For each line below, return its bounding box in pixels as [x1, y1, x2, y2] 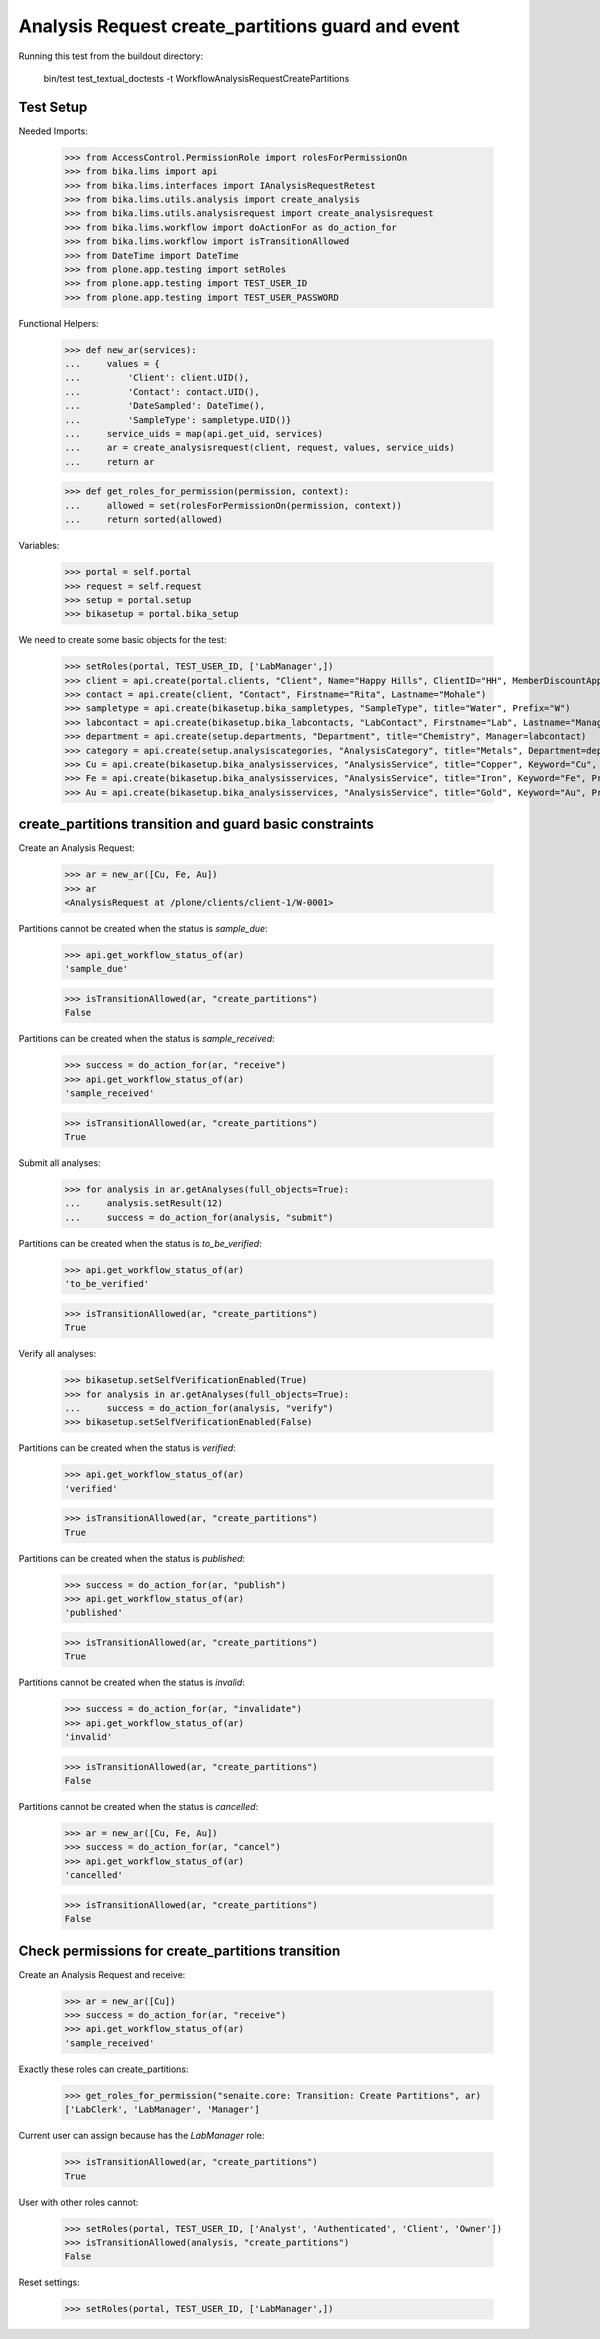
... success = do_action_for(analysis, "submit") [64, 1211, 334, 1223]
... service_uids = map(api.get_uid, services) [64, 428, 324, 440]
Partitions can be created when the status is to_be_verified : [18, 1237, 262, 1249]
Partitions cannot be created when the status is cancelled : [18, 1801, 259, 1813]
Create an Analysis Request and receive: [18, 1968, 186, 1980]
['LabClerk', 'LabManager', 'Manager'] [64, 2104, 260, 2115]
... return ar [64, 456, 155, 467]
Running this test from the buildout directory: [18, 50, 204, 62]
